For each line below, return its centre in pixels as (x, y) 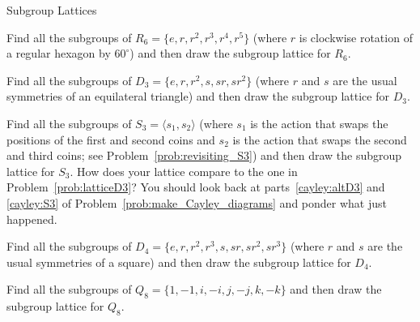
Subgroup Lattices (52, 10)
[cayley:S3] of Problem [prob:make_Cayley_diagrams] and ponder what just (197, 202)
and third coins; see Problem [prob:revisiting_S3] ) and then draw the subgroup (204, 155)
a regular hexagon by (59, 53)
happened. (32, 219)
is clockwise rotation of (356, 37)
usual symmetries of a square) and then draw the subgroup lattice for (179, 262)
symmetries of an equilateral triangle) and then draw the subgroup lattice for (198, 96)
